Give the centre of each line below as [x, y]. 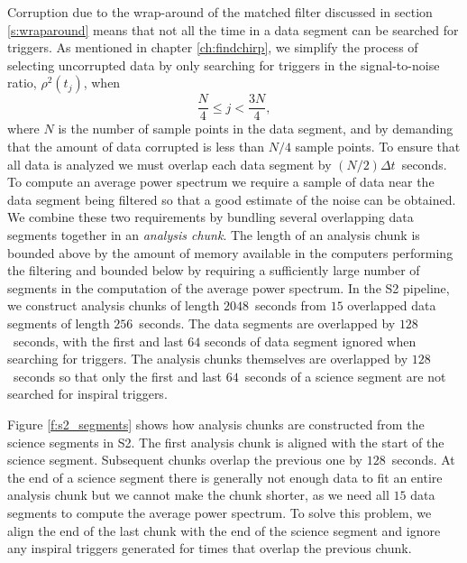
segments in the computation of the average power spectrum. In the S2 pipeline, [229, 287]
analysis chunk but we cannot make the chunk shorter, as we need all [198, 495]
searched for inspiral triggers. [87, 394]
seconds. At [423, 460]
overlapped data [392, 305]
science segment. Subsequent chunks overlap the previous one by [185, 460]
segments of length [59, 323]
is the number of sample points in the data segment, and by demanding [256, 129]
